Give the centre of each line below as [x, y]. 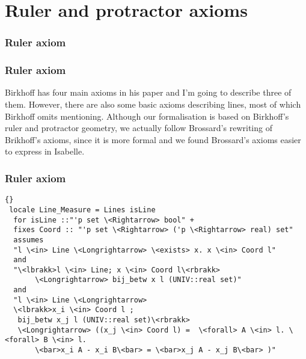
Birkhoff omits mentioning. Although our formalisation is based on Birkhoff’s [147, 116]
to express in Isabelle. [45, 151]
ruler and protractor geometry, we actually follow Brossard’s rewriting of [139, 128]
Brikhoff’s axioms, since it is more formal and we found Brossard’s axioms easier [153, 139]
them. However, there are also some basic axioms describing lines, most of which [153, 104]
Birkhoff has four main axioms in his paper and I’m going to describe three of [148, 92]
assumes [29, 240]
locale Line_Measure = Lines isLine [82, 210]
